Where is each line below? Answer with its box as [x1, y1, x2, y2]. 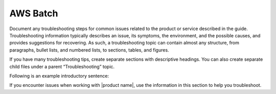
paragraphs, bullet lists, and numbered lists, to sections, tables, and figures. [9, 46, 169, 53]
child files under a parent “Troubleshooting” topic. [9, 63, 115, 69]
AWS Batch [9, 8, 58, 19]
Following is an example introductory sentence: [9, 73, 109, 79]
